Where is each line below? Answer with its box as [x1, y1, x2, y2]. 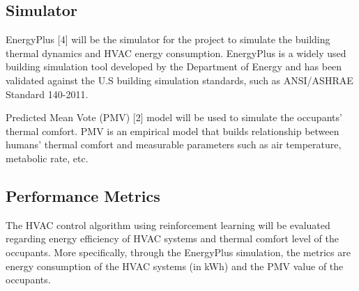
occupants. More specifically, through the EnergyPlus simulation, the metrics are [6, 244, 351, 259]
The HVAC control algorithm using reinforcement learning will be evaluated [6, 217, 330, 232]
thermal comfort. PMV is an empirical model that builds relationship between [6, 123, 339, 138]
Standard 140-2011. [6, 86, 89, 101]
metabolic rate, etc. [6, 150, 89, 165]
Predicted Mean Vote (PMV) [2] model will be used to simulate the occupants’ [6, 110, 342, 125]
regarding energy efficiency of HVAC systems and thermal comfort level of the [6, 231, 339, 246]
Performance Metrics [6, 184, 160, 206]
